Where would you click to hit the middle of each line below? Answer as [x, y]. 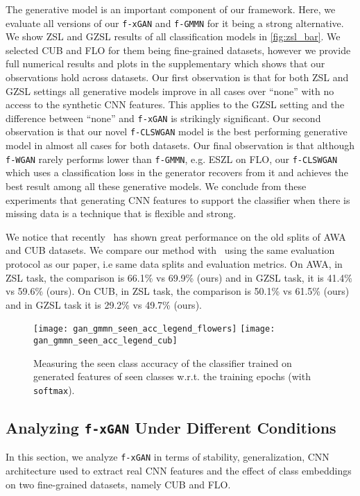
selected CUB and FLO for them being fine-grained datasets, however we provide [178, 50]
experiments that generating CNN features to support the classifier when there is [178, 199]
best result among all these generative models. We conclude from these [156, 186]
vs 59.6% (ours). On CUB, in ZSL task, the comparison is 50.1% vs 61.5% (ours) [178, 291]
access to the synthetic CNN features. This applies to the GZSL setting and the [175, 104]
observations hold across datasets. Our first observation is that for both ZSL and [177, 77]
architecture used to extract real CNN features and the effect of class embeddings [179, 470]
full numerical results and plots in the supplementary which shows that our [165, 63]
